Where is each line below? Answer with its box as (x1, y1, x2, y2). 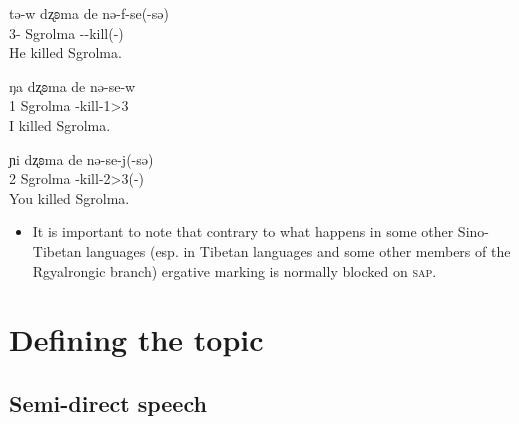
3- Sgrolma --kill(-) (9, 22, 124, 43)
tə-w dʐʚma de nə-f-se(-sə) (9, 3, 169, 23)
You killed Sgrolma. (9, 187, 130, 208)
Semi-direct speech (9, 387, 207, 418)
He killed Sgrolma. (9, 42, 122, 63)
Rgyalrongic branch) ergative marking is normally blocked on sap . (32, 260, 437, 281)
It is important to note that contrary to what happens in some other (32, 221, 454, 242)
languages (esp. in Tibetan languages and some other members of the (86, 240, 511, 261)
